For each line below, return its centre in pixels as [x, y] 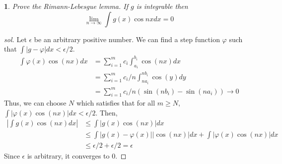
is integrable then [162, 6]
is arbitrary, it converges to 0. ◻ [77, 156]
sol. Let [15, 39]
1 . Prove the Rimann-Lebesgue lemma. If [66, 6]
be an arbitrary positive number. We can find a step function [127, 39]
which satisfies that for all [116, 103]
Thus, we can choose [35, 103]
